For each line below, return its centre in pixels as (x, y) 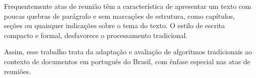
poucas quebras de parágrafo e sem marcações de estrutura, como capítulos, (120, 16)
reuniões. (18, 71)
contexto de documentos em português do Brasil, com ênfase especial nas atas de (127, 61)
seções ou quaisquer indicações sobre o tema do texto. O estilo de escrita (115, 25)
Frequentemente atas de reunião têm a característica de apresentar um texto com (128, 6)
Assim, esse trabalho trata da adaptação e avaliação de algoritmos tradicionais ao (128, 52)
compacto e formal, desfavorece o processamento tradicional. (96, 35)
